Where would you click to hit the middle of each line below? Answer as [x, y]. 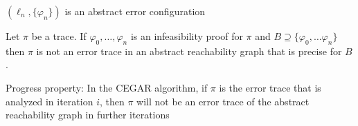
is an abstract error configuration [135, 11]
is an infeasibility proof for [187, 36]
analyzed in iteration [50, 101]
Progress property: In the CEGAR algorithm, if [107, 87]
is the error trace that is [270, 87]
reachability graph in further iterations [88, 115]
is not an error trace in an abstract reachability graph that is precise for [189, 51]
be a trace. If [59, 36]
